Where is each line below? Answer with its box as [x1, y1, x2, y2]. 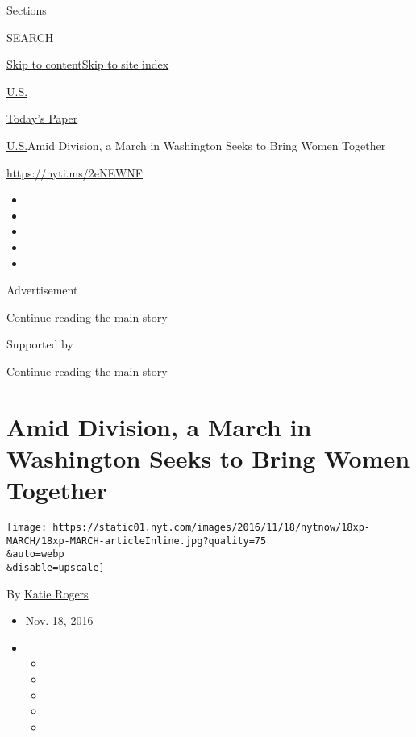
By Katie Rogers [6, 585, 89, 602]
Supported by [6, 335, 73, 352]
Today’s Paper [6, 110, 78, 127]
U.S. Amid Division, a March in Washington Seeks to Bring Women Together [6, 136, 386, 153]
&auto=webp [6, 548, 64, 560]
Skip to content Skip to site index [6, 56, 169, 73]
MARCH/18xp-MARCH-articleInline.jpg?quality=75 [6, 535, 267, 547]
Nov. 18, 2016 [25, 612, 94, 629]
